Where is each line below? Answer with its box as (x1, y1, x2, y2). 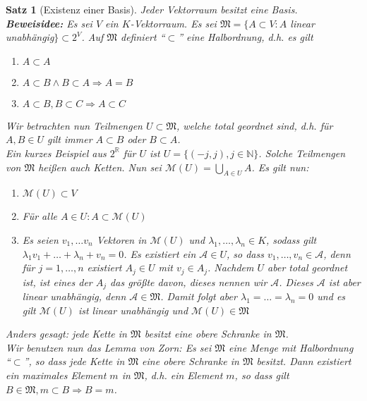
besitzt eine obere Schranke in (144, 326, 272, 341)
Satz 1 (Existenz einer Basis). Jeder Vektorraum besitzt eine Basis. (6, 2, 298, 16)
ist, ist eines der (22, 274, 92, 289)
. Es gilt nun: (251, 159, 309, 174)
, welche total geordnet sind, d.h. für (176, 118, 333, 132)
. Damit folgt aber (160, 289, 237, 304)
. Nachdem (207, 260, 254, 275)
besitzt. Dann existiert (256, 354, 351, 369)
